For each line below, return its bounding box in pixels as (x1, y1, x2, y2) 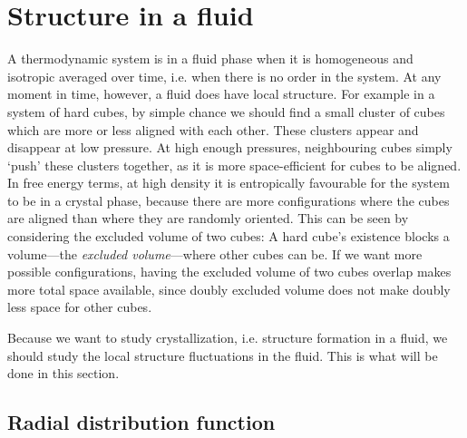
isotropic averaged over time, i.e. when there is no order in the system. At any (7, 66, 442, 85)
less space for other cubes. (7, 297, 152, 316)
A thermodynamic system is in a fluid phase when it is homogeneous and (7, 49, 413, 68)
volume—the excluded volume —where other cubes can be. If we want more (7, 244, 423, 263)
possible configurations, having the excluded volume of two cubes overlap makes (7, 262, 452, 281)
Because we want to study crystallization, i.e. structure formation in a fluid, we (7, 328, 448, 347)
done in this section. (7, 364, 120, 383)
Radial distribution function (7, 408, 276, 436)
